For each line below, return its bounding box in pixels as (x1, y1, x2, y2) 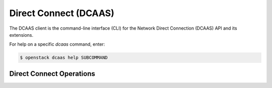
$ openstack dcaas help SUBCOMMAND (20, 55, 108, 60)
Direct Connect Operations (9, 69, 95, 78)
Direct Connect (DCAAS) (9, 8, 114, 19)
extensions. (9, 32, 34, 38)
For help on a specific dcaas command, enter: (9, 41, 105, 47)
